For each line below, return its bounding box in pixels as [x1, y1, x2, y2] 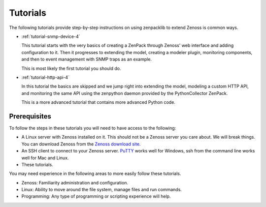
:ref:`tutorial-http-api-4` [21, 74, 70, 80]
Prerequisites [9, 112, 51, 120]
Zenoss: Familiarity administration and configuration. [21, 179, 128, 185]
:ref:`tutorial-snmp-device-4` [21, 33, 80, 39]
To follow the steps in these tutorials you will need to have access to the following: [9, 125, 176, 131]
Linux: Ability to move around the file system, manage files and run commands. [21, 187, 182, 193]
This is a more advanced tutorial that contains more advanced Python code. [21, 99, 176, 105]
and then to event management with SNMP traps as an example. [21, 57, 152, 62]
